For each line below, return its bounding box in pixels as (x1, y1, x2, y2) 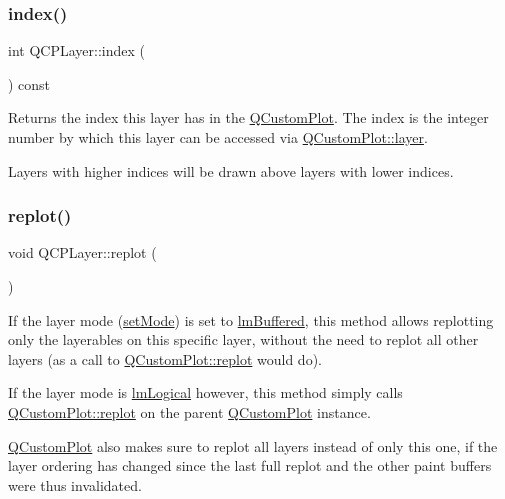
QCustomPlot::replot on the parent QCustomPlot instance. (8, 401, 371, 422)
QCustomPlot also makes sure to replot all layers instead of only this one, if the (8, 435, 498, 456)
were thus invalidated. (8, 474, 142, 495)
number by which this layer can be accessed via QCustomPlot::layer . (8, 127, 428, 147)
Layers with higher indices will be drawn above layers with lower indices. (8, 160, 454, 181)
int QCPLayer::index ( (8, 40, 145, 61)
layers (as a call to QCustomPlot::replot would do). (8, 348, 322, 369)
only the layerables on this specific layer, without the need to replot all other (8, 329, 479, 350)
